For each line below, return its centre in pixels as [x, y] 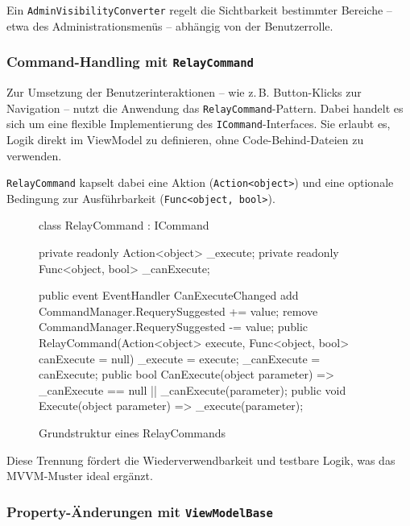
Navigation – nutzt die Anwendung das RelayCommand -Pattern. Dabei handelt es [205, 108]
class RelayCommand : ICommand [124, 225]
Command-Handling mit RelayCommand [130, 62]
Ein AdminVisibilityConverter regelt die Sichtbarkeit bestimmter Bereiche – [199, 10]
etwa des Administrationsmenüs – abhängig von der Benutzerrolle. [170, 25]
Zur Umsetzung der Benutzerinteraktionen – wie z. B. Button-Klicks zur [184, 92]
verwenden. [34, 155]
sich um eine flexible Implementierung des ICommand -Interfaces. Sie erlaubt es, [199, 124]
